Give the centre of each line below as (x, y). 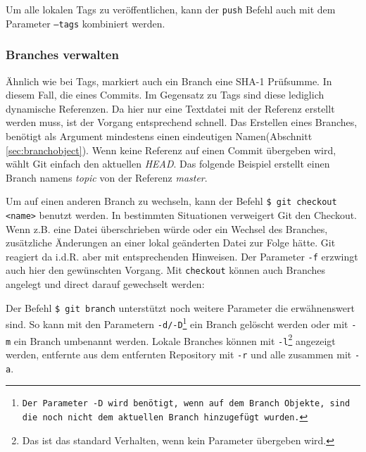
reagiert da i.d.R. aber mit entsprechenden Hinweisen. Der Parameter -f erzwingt (182, 256)
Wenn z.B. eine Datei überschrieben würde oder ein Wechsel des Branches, (167, 228)
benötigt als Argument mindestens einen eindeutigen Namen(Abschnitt (159, 136)
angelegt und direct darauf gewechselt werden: (105, 284)
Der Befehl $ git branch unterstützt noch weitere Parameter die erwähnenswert (180, 307)
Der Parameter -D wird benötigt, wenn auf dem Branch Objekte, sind (186, 404)
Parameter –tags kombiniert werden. (86, 23)
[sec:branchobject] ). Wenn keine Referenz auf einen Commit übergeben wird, (171, 150)
